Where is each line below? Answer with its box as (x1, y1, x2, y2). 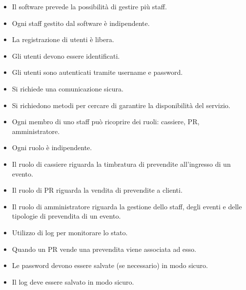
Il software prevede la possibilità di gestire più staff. (12, 1, 167, 11)
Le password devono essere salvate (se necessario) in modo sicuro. (12, 260, 208, 270)
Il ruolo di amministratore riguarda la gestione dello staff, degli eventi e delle (12, 201, 242, 211)
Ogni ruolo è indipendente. (12, 142, 92, 153)
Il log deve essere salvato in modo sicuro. (12, 276, 134, 287)
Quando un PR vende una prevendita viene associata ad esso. (12, 244, 196, 254)
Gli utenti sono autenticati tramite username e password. (12, 67, 183, 77)
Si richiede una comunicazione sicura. (12, 83, 123, 93)
